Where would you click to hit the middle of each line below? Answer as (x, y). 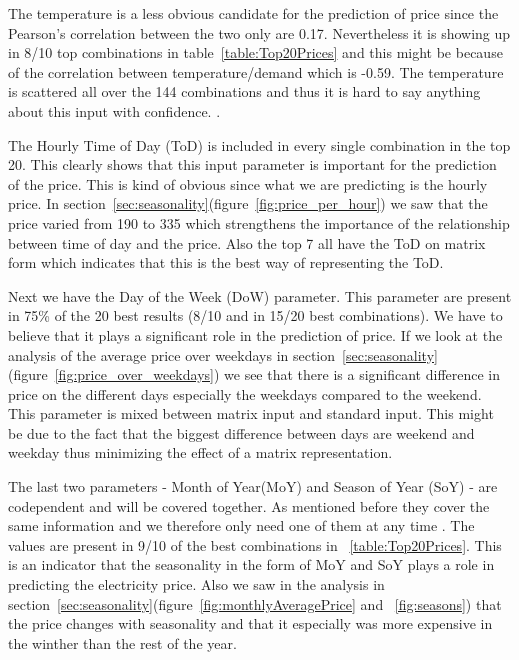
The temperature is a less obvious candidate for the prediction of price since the (253, 13)
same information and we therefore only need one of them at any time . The (241, 525)
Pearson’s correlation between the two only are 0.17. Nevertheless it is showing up (259, 32)
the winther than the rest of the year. (122, 642)
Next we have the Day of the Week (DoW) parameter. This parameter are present (260, 295)
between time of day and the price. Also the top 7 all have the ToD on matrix (247, 242)
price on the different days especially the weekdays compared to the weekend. (245, 393)
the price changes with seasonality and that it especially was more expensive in (250, 623)
